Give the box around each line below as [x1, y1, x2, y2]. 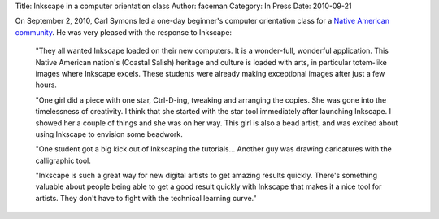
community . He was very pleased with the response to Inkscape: [15, 27, 232, 37]
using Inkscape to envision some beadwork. [35, 129, 183, 138]
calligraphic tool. [35, 155, 91, 165]
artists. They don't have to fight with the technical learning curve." [35, 193, 257, 203]
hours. [35, 80, 57, 90]
